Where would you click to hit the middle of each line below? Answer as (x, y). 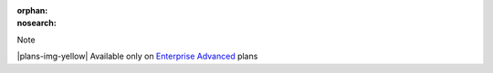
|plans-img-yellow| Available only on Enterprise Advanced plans (137, 56)
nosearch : (37, 23)
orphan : (32, 10)
